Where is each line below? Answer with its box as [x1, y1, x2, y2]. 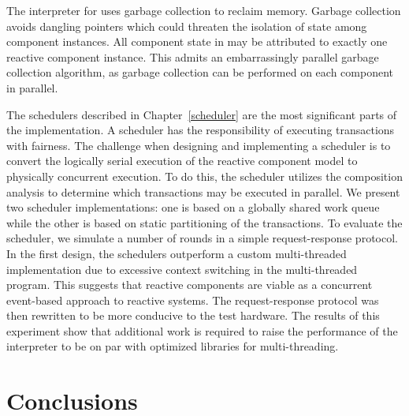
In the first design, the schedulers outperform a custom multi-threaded [6, 245, 347, 261]
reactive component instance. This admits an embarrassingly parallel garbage [6, 48, 379, 65]
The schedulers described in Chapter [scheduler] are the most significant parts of [6, 106, 397, 122]
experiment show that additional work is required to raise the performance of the [6, 322, 398, 339]
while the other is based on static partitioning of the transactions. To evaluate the [6, 214, 403, 230]
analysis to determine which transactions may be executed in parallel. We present [6, 183, 400, 200]
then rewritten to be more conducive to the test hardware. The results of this [6, 307, 380, 324]
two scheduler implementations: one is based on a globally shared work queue [6, 199, 380, 215]
